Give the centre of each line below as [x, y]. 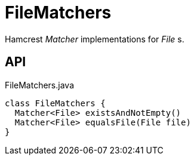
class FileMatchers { [55, 103]
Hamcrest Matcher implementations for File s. [95, 39]
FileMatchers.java [39, 85]
